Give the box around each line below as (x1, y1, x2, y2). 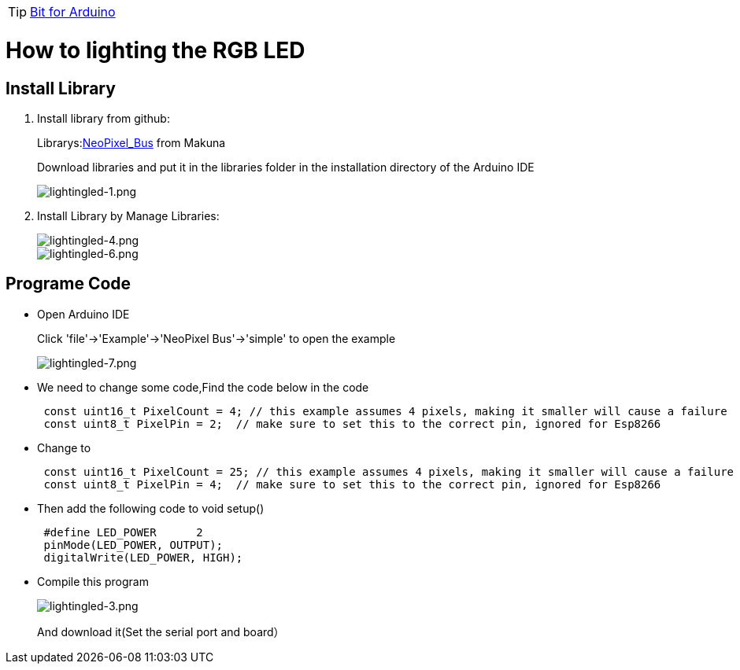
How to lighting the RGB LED (6, 36, 305, 64)
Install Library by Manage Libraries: (37, 208, 220, 223)
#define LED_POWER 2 (43, 525, 203, 539)
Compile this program (37, 574, 149, 588)
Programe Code (6, 274, 131, 294)
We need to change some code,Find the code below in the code (37, 380, 369, 394)
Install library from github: (37, 111, 170, 125)
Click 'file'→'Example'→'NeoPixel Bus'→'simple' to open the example (37, 331, 396, 345)
